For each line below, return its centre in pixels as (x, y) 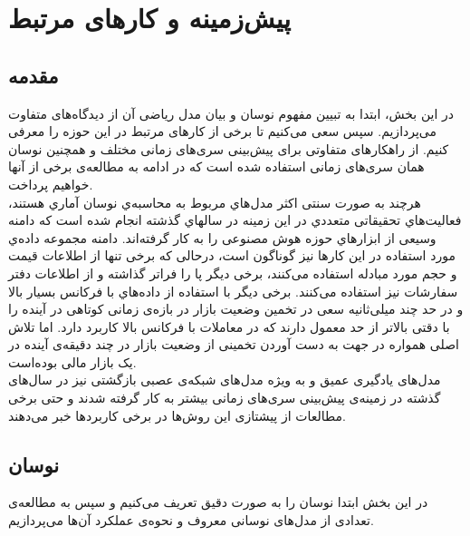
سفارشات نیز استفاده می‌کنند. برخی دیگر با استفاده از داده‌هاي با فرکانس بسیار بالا (233, 291)
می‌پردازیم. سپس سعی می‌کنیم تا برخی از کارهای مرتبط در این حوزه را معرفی (223, 131)
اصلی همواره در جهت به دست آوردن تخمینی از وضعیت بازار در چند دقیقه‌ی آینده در (234, 344)
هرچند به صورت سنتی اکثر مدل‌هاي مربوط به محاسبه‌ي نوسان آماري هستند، (215, 202)
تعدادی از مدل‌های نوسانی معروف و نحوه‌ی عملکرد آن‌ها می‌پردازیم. (191, 520)
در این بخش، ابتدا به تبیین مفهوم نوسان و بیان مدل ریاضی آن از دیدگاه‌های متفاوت (231, 113)
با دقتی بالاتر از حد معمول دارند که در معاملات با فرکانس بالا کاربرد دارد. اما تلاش (229, 326)
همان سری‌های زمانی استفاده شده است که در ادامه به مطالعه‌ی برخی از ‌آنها (216, 166)
